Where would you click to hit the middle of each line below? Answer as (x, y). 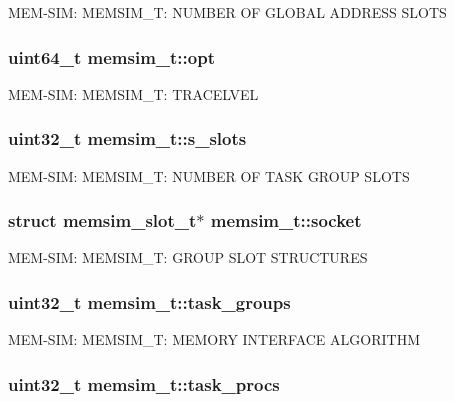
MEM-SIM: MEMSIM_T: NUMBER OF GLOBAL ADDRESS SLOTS (227, 12)
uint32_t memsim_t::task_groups (149, 301)
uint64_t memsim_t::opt (111, 56)
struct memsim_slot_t (102, 220)
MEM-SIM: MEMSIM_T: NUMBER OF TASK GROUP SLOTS (209, 175)
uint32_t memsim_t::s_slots (127, 138)
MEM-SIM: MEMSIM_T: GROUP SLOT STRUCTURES (188, 257)
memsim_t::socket (286, 220)
